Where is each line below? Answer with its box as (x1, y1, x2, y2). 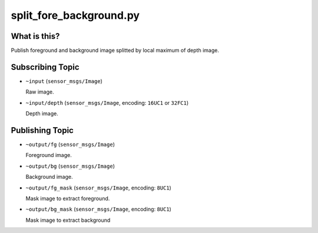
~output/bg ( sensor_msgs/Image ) (25, 162, 115, 169)
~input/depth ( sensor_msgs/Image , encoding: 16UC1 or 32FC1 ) (25, 99, 189, 106)
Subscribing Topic (11, 62, 79, 72)
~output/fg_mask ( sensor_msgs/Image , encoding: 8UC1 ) (25, 184, 172, 191)
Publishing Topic (11, 125, 74, 135)
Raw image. (25, 88, 54, 95)
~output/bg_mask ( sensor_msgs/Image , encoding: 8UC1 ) (25, 206, 172, 213)
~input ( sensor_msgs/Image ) (25, 77, 103, 85)
